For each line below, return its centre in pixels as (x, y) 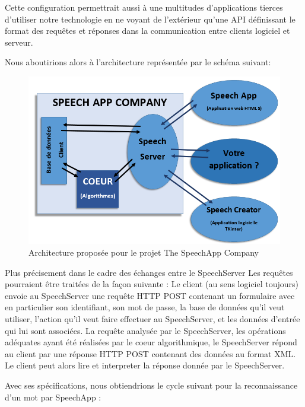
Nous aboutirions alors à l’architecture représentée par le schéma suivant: (138, 62)
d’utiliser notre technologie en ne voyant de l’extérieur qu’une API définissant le (150, 19)
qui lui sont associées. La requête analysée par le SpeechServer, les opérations (145, 330)
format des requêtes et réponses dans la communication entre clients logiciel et (147, 31)
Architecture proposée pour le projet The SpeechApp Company (144, 252)
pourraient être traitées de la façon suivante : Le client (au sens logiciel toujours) (152, 284)
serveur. (19, 42)
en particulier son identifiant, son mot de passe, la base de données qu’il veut (145, 307)
